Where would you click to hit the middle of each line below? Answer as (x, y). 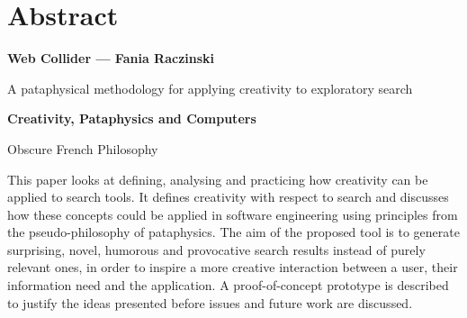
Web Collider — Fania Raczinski (111, 58)
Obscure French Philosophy (83, 148)
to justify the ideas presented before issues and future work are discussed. (210, 302)
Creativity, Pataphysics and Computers (132, 118)
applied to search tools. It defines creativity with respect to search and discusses (228, 197)
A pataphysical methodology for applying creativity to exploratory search (210, 88)
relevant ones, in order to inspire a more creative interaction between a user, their (233, 267)
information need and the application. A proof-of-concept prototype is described (228, 285)
